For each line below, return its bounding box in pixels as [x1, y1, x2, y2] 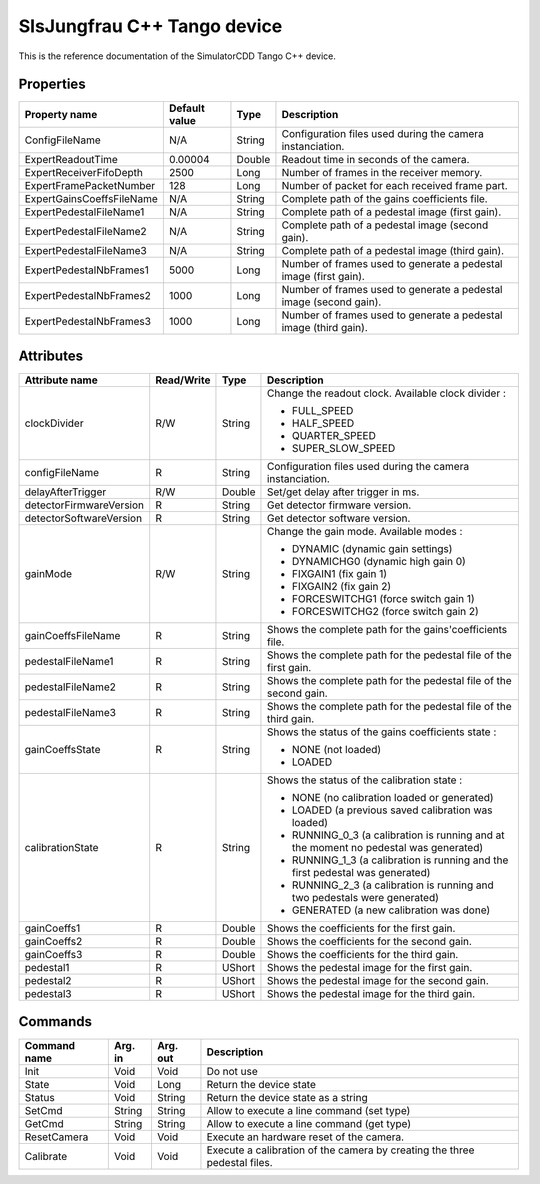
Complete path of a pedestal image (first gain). [281, 205, 502, 219]
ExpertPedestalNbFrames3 [24, 315, 152, 329]
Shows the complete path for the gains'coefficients [266, 622, 508, 636]
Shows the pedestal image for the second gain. [266, 973, 489, 987]
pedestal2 [24, 973, 72, 987]
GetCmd [24, 1117, 64, 1131]
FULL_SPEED [291, 403, 354, 417]
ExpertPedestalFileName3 [24, 244, 147, 258]
